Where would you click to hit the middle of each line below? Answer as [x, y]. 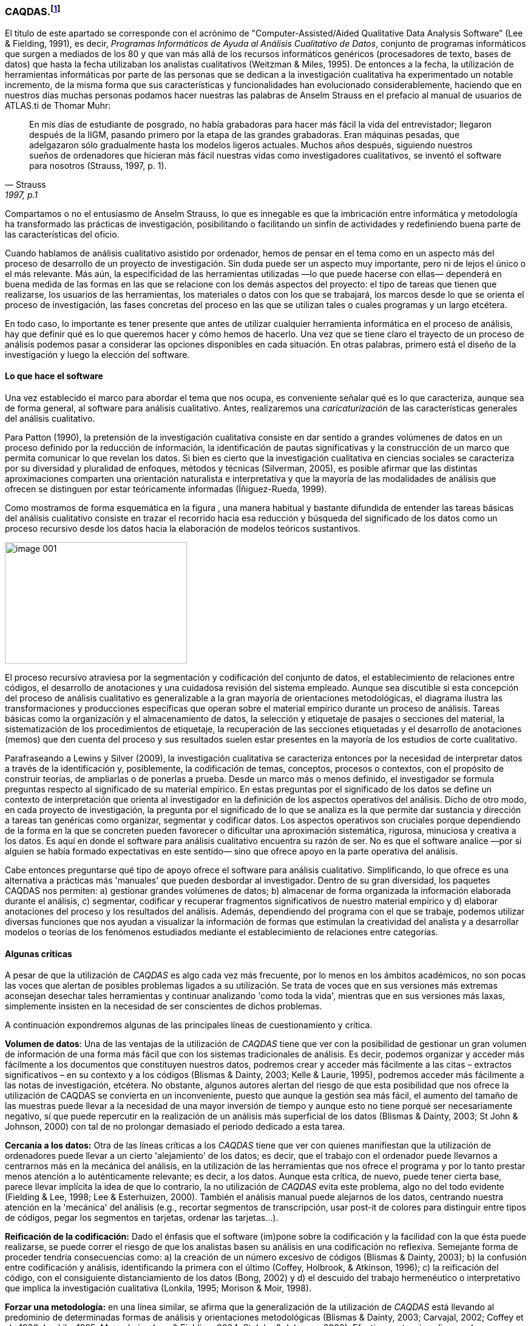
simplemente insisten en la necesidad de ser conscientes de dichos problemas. [164, 1006]
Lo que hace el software [54, 376]
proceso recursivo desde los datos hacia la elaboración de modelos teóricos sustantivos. [183, 529]
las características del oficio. [62, 234]
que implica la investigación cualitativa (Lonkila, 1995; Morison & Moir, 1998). [158, 1288]
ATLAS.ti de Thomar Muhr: [58, 105]
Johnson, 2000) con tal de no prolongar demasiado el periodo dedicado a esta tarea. [175, 1127]
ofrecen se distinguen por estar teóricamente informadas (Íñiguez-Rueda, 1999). [166, 489]
